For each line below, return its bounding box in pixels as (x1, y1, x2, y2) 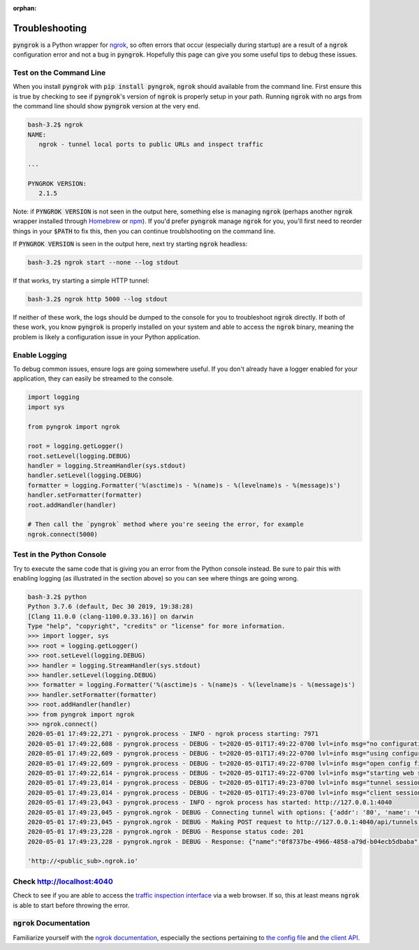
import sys (27, 403, 65, 411)
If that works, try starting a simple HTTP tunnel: (13, 276, 149, 285)
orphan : (13, 4, 37, 12)
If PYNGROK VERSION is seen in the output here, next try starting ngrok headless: (13, 240, 248, 248)
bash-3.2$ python (27, 593, 87, 601)
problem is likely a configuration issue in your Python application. (13, 332, 200, 341)
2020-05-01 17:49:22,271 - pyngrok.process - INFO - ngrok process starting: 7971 (27, 730, 319, 738)
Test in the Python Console (13, 550, 107, 560)
